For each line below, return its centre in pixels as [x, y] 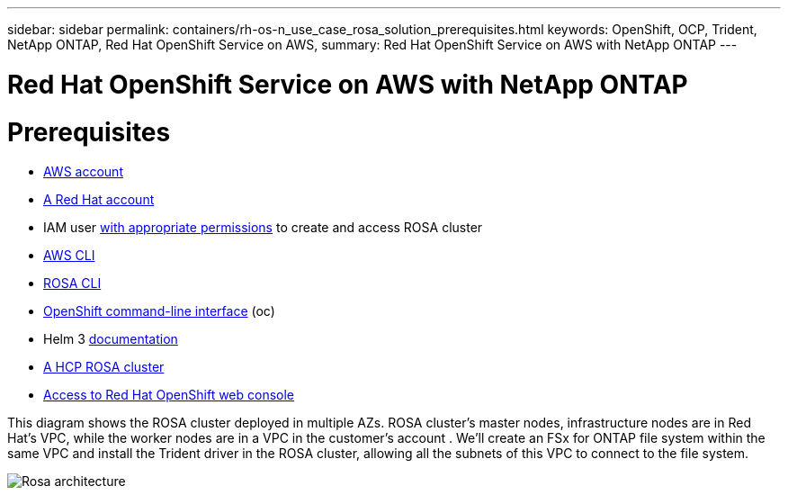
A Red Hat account [99, 200]
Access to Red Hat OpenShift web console [169, 395]
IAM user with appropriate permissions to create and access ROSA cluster [263, 228]
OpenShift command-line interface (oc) [159, 311]
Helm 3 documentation [111, 339]
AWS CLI [69, 256]
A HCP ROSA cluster [104, 367]
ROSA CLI [72, 283]
